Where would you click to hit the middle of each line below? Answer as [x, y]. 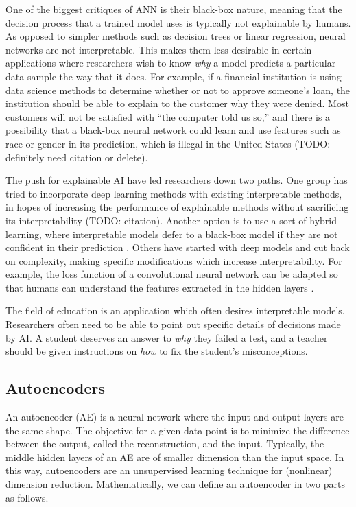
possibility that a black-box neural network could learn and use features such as [173, 130]
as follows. [27, 497]
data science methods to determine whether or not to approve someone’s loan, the [178, 90]
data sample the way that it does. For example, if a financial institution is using [174, 76]
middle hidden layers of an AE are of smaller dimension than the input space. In [175, 457]
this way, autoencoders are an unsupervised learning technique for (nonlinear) [169, 470]
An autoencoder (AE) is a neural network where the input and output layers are [175, 417]
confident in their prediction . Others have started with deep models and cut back [178, 247]
